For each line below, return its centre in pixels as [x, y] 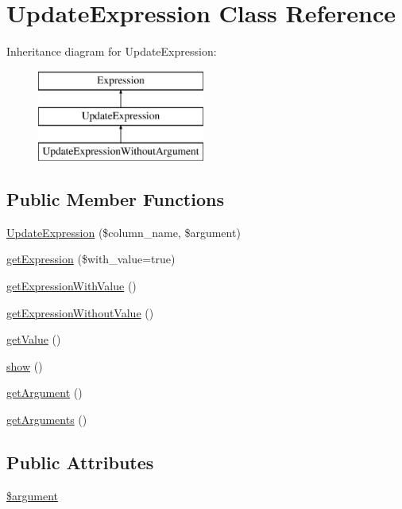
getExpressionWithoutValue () [80, 312]
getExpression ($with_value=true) [91, 259]
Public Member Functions [115, 199]
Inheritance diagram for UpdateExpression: [112, 51]
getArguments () [47, 420]
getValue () [34, 339]
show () [25, 365]
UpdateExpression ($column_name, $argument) [124, 232]
